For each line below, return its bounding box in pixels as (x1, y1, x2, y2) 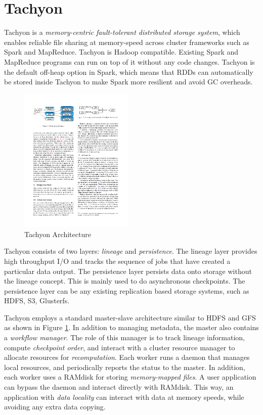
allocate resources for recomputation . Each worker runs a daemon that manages (4, 352, 250, 362)
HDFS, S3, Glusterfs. (4, 295, 70, 306)
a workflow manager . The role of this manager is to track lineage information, (4, 332, 245, 343)
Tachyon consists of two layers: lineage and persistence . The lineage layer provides (4, 246, 257, 256)
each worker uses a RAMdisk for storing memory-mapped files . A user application (4, 372, 256, 382)
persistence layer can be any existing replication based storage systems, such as (4, 285, 249, 296)
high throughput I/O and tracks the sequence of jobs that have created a (4, 255, 231, 266)
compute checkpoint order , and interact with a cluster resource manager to (4, 342, 235, 352)
